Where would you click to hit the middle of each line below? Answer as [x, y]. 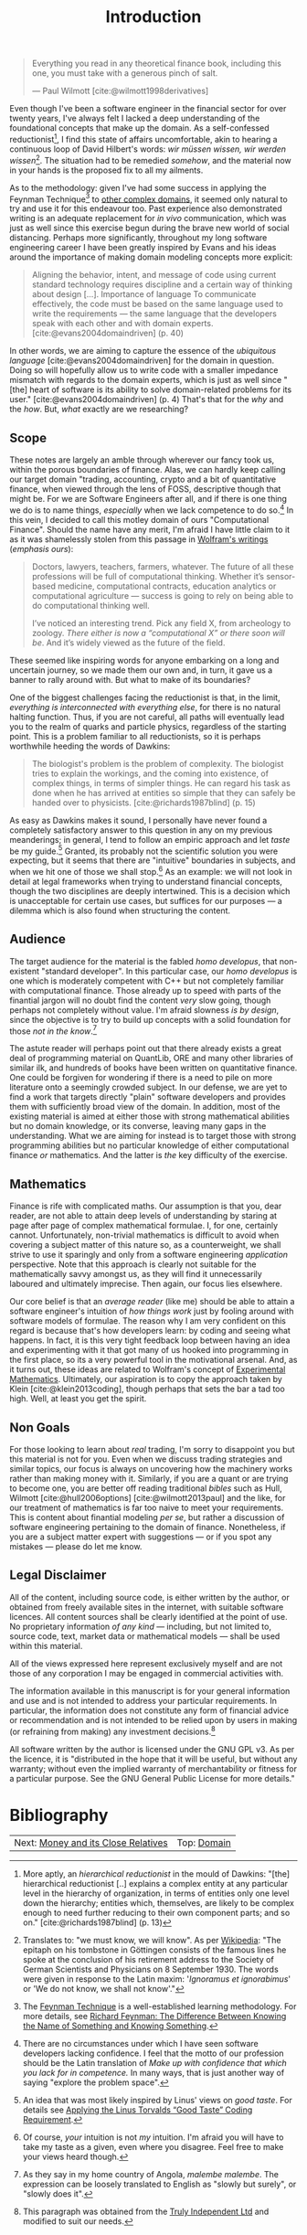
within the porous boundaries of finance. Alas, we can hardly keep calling [148, 469]
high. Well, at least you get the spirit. [78, 1399]
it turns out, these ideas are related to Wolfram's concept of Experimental [148, 1369]
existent [24, 971]
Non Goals [40, 1427]
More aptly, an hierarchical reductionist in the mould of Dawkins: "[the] [156, 1874]
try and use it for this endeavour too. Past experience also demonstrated [146, 208]
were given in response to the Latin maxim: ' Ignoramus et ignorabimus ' [156, 1979]
